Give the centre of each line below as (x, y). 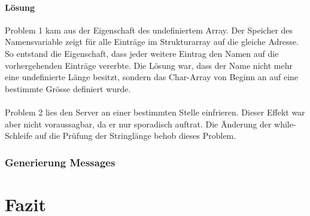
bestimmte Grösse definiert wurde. (68, 88)
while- (285, 124)
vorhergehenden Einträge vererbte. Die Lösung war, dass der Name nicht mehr (149, 65)
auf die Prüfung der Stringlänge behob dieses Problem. (136, 136)
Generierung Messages (60, 162)
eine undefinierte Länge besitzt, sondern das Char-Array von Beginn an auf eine (152, 77)
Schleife (19, 136)
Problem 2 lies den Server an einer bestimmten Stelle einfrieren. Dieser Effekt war (155, 112)
